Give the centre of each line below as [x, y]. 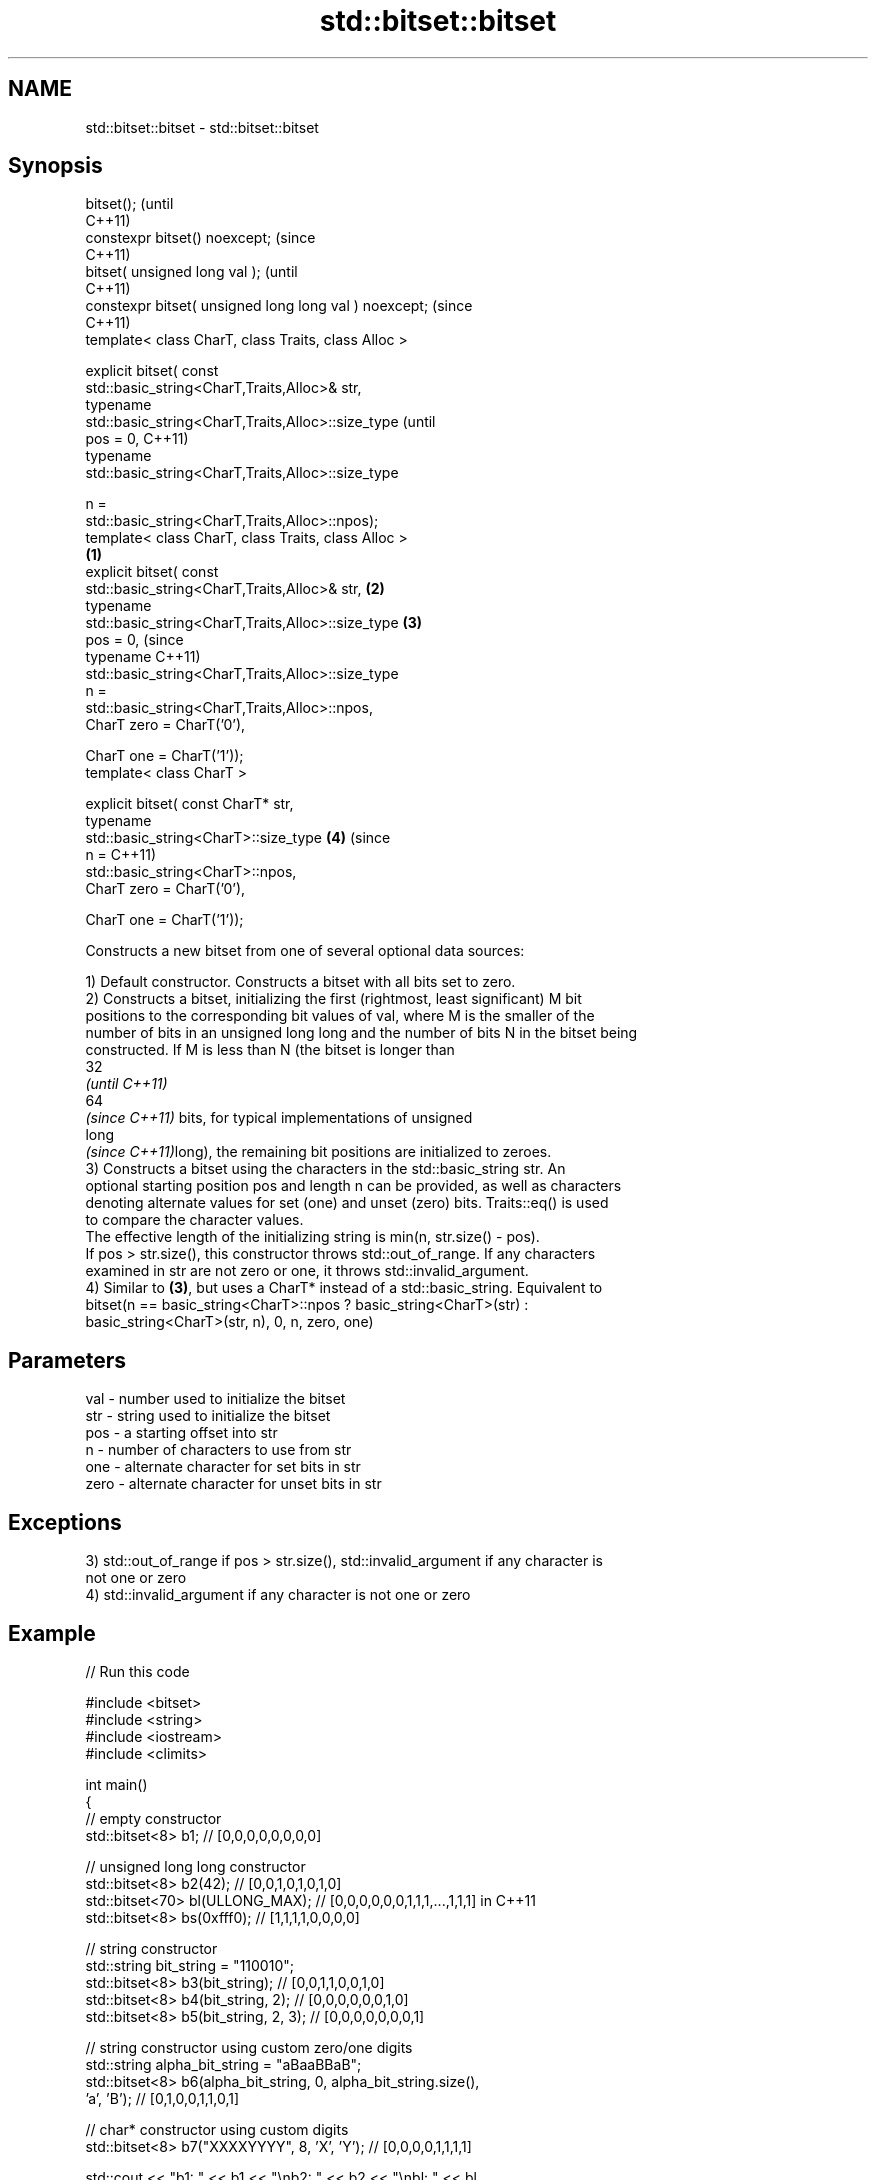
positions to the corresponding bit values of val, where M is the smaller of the [340, 1016]
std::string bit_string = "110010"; [189, 1965]
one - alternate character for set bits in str [223, 1467]
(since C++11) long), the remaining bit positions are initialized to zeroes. [318, 1152]
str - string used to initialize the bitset [208, 1416]
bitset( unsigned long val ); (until [191, 272]
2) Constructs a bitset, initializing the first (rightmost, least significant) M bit [333, 999]
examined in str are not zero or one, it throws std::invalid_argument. [307, 1271]
